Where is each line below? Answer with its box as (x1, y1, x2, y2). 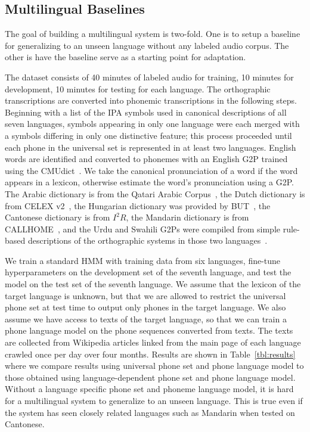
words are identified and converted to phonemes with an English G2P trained (5, 153, 288, 165)
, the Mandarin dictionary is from (126, 211, 249, 223)
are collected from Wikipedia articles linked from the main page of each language (5, 336, 301, 349)
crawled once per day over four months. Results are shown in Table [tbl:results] (5, 347, 296, 360)
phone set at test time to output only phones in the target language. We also (5, 301, 286, 313)
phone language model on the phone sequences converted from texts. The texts (5, 324, 293, 337)
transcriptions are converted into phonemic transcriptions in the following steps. (5, 94, 297, 107)
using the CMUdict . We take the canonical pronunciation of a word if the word (5, 164, 298, 176)
